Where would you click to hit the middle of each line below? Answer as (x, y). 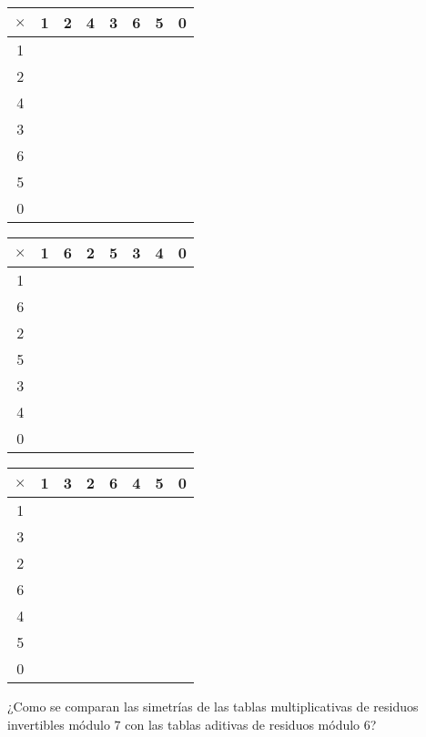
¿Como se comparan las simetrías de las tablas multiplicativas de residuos (213, 706)
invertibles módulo (59, 724)
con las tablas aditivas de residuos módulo (243, 724)
